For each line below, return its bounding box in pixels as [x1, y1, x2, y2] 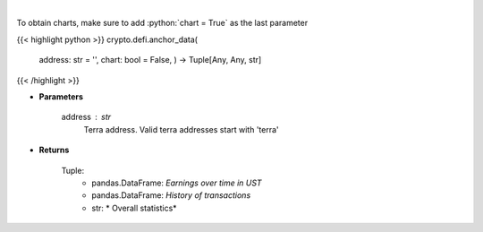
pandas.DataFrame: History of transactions [91, 190, 251, 201]
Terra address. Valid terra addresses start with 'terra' [83, 124, 279, 134]
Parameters [38, 90, 84, 102]
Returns [38, 144, 70, 156]
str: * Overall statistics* [91, 202, 178, 213]
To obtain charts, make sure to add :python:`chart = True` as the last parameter [16, 18, 309, 29]
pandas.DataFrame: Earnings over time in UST [91, 177, 263, 188]
